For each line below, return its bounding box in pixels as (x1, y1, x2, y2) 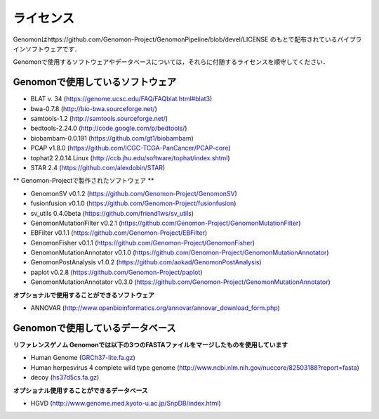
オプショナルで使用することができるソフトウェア (13, 290, 154, 299)
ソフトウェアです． (25, 44, 81, 53)
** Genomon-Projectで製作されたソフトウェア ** (13, 176, 154, 185)
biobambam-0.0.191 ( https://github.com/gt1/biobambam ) (30, 134, 194, 142)
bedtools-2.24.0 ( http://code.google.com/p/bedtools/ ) (30, 124, 187, 133)
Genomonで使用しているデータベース (13, 322, 176, 334)
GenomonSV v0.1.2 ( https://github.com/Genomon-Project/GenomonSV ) (30, 189, 238, 198)
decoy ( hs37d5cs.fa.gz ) (30, 373, 100, 382)
